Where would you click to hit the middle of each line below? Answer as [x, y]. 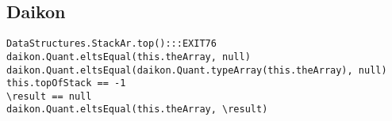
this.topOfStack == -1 [66, 83]
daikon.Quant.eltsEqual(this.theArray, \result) [137, 110]
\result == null [49, 96]
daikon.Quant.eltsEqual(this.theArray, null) [129, 57]
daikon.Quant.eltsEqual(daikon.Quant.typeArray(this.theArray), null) [197, 70]
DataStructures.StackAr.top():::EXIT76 [111, 44]
